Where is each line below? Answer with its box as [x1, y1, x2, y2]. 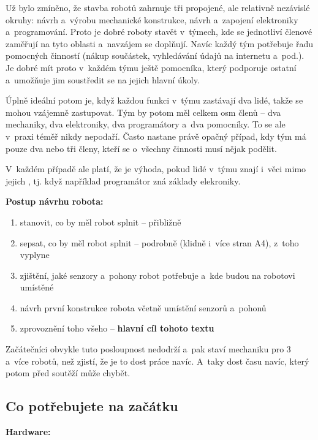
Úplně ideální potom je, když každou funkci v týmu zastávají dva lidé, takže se [6, 94, 303, 107]
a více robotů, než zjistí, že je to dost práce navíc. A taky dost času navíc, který [6, 354, 309, 367]
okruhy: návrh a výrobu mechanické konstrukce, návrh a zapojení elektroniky [6, 13, 298, 26]
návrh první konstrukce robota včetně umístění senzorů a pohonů [20, 301, 267, 314]
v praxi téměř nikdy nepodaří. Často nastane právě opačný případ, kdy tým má [6, 129, 306, 142]
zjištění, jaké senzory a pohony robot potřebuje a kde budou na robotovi [20, 268, 295, 281]
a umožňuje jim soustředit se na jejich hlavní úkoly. [6, 73, 200, 86]
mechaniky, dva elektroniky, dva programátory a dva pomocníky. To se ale [6, 118, 286, 131]
